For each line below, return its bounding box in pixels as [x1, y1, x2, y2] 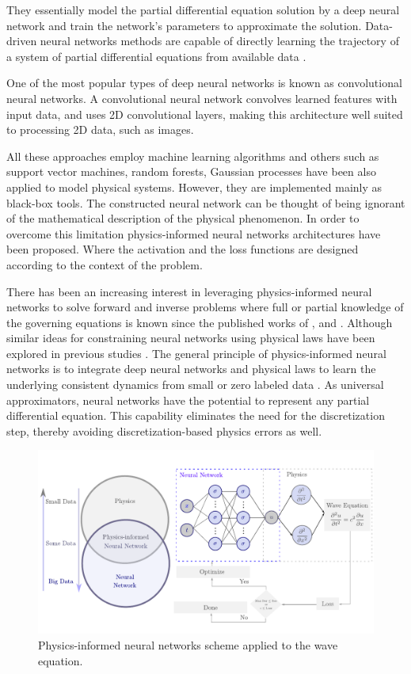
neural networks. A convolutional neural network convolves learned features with [6, 89, 398, 106]
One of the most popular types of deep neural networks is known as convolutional [6, 74, 402, 91]
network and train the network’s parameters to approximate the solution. [6, 17, 362, 33]
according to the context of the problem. [6, 256, 203, 272]
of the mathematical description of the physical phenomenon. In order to [6, 210, 360, 227]
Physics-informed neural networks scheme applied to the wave [38, 636, 338, 653]
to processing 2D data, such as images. [6, 121, 194, 138]
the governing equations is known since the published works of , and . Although [6, 314, 393, 330]
